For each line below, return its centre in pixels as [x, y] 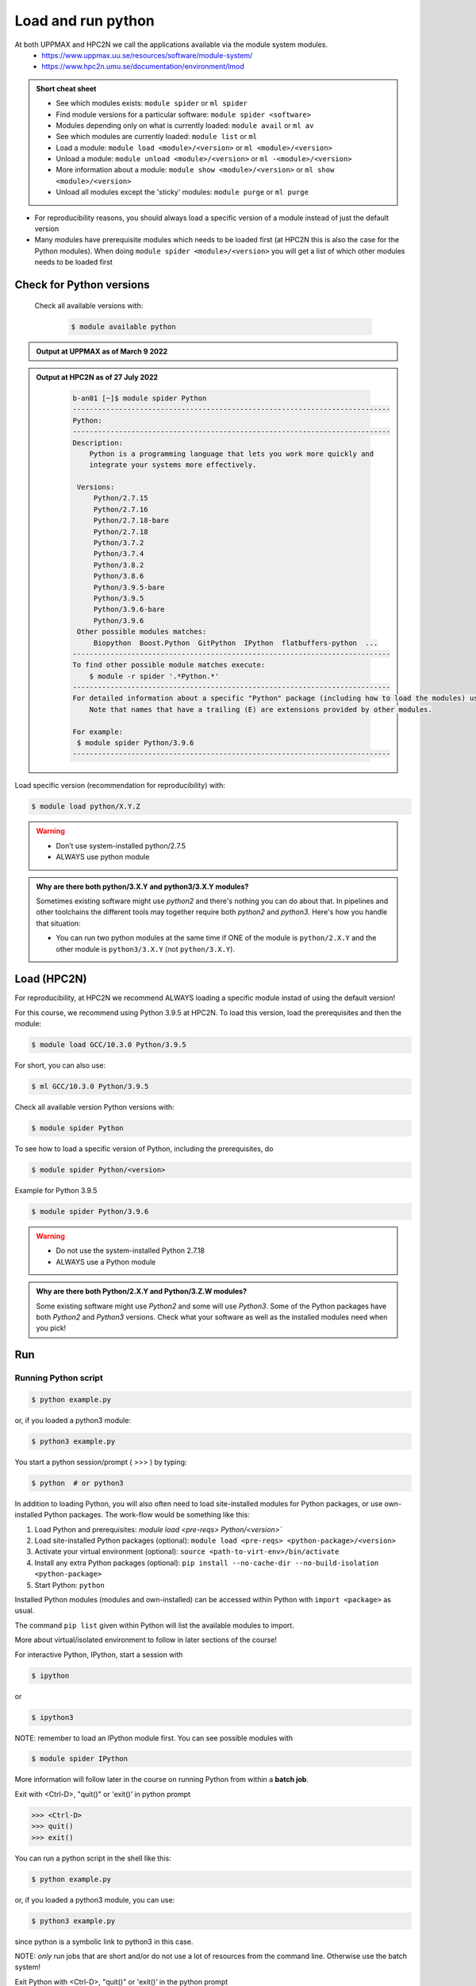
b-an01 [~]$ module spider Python [140, 398]
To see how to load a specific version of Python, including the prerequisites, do [144, 1149]
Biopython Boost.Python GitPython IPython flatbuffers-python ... [236, 643]
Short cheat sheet [66, 88]
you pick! [51, 1328]
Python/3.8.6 [119, 576]
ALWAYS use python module [103, 857]
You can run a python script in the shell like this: [93, 1858]
